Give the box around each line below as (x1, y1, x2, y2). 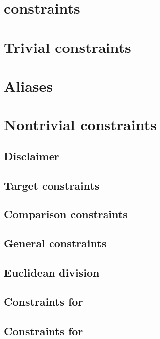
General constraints (4, 236, 107, 251)
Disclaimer (4, 148, 59, 163)
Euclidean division (4, 265, 100, 280)
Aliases (4, 75, 53, 96)
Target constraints (4, 177, 100, 193)
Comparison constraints (4, 206, 128, 222)
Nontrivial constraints (4, 114, 157, 135)
